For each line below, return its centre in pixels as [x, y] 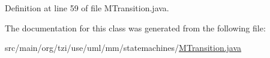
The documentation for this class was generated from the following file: [135, 28]
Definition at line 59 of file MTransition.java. [87, 8]
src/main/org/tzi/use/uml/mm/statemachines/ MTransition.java [123, 48]
